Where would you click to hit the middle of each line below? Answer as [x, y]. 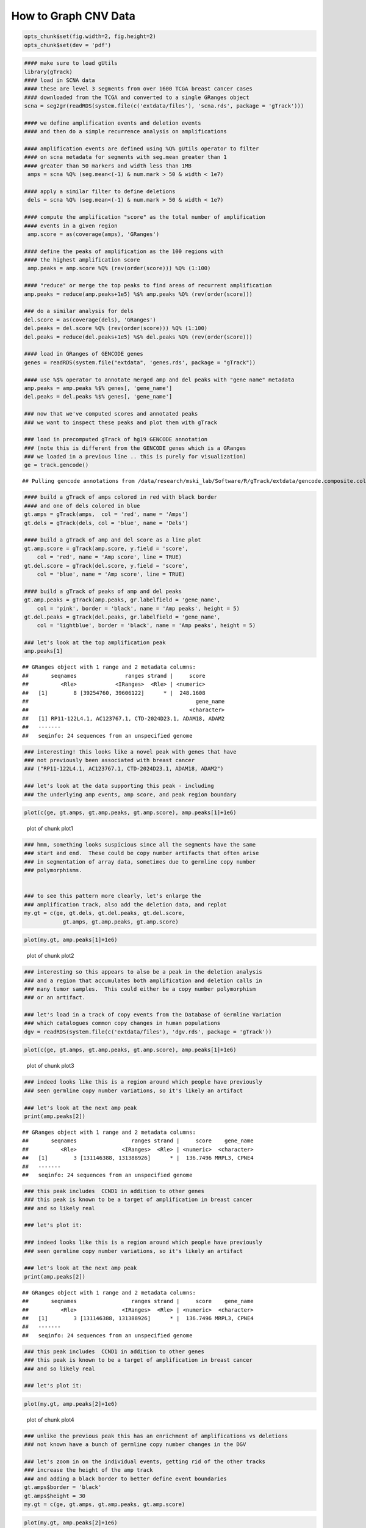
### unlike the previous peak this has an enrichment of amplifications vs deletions [156, 1436]
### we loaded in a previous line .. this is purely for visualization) [135, 457]
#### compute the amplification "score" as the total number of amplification [145, 217]
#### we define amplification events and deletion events [113, 123]
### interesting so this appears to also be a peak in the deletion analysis [143, 972]
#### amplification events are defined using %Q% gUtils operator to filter [142, 149]
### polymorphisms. [53, 870]
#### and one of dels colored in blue [82, 505]
